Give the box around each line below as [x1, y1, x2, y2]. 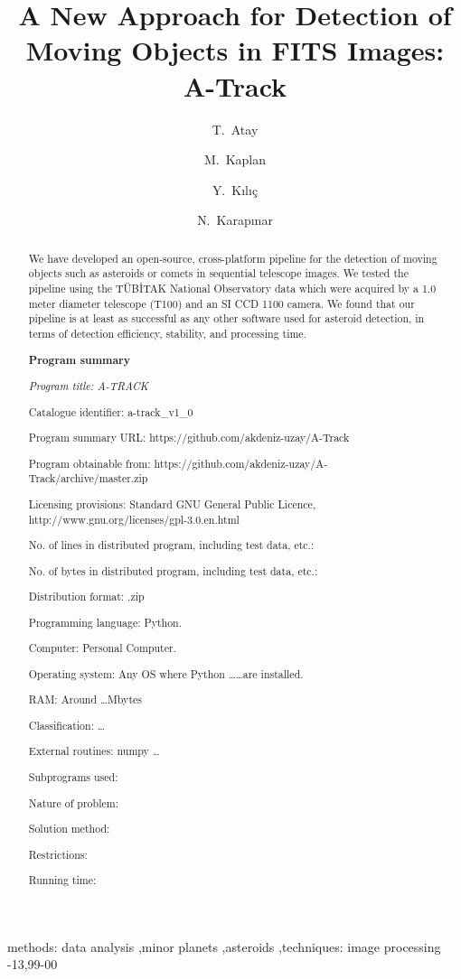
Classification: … [28, 717, 105, 732]
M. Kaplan [203, 150, 267, 169]
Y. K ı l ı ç [212, 180, 259, 199]
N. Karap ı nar [197, 210, 273, 229]
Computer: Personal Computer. [28, 640, 176, 656]
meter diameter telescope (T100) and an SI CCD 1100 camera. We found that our [28, 295, 415, 311]
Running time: [28, 872, 97, 888]
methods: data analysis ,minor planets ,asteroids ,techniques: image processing [7, 937, 441, 956]
